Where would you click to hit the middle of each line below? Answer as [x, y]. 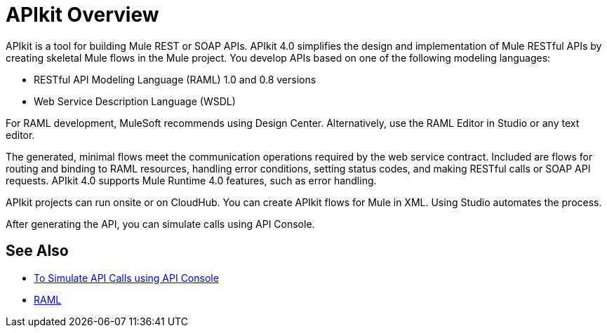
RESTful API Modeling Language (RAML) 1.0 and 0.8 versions [175, 79]
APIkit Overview [82, 15]
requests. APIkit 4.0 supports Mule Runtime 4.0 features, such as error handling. [191, 180]
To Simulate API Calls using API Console [126, 278]
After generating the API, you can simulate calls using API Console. [160, 224]
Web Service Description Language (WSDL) [135, 101]
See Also [37, 251]
